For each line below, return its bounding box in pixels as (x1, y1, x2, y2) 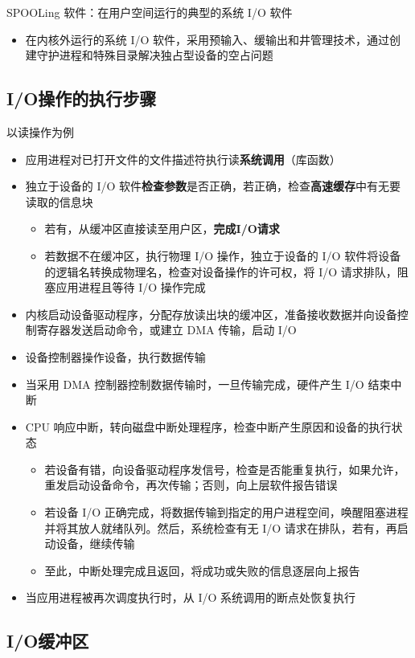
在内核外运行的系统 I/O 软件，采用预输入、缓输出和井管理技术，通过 (25, 31, 390, 47)
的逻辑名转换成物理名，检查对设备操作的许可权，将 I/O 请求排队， (44, 263, 397, 280)
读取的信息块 (25, 193, 93, 210)
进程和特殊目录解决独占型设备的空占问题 (59, 47, 273, 63)
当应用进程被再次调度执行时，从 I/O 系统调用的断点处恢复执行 (25, 589, 356, 606)
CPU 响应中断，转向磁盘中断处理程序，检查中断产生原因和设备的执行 (25, 418, 392, 435)
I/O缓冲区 (6, 628, 89, 653)
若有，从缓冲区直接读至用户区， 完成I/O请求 (44, 220, 280, 237)
